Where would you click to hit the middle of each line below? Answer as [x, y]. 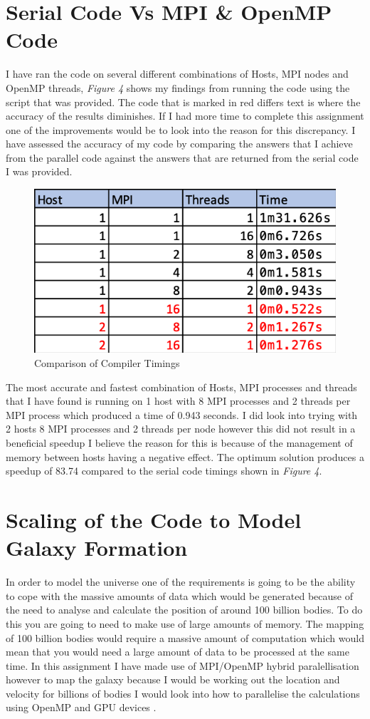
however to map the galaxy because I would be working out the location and [173, 679]
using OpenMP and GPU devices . [81, 707]
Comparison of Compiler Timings [107, 363]
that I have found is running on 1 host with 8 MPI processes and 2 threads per [178, 401]
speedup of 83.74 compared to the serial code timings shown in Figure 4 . [164, 471]
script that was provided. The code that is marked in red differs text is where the [183, 102]
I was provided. [39, 171]
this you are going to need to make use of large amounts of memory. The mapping [185, 623]
